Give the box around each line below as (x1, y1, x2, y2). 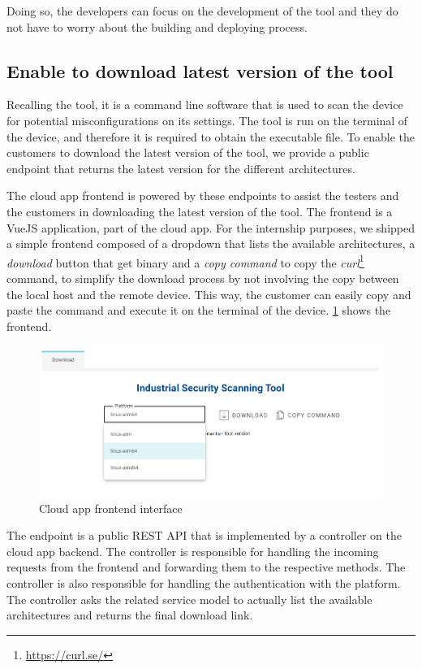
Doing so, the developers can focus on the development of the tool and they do (6, 2, 398, 19)
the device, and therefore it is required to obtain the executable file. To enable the (6, 128, 416, 145)
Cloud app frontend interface (39, 499, 183, 516)
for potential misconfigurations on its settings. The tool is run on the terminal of (6, 111, 408, 128)
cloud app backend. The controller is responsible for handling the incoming (6, 542, 379, 559)
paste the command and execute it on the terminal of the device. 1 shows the (6, 302, 391, 319)
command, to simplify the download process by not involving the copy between (6, 269, 399, 286)
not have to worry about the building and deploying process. (6, 18, 308, 35)
